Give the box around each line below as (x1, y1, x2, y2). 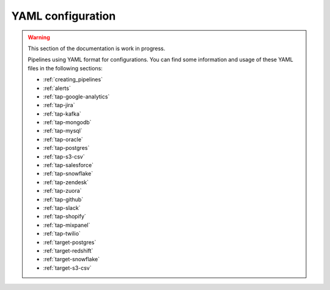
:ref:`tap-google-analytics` (43, 92, 110, 100)
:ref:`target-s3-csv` (43, 264, 92, 272)
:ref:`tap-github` (43, 196, 84, 203)
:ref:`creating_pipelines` (43, 76, 103, 83)
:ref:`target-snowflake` (43, 256, 100, 263)
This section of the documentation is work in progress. (28, 45, 166, 52)
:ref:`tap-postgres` (43, 144, 90, 152)
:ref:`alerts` (43, 84, 71, 92)
